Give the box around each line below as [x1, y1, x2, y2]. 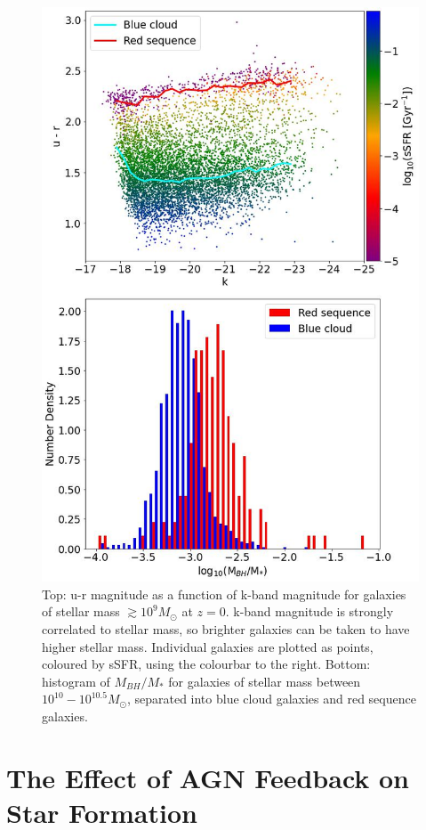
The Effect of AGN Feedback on [6, 759, 410, 795]
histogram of [42, 671, 110, 690]
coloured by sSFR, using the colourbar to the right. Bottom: [42, 655, 371, 673]
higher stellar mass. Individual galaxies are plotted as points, [42, 637, 374, 655]
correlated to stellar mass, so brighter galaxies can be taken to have [42, 619, 410, 638]
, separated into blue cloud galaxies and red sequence [126, 689, 416, 708]
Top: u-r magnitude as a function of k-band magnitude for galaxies [42, 584, 406, 603]
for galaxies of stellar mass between [168, 671, 361, 690]
